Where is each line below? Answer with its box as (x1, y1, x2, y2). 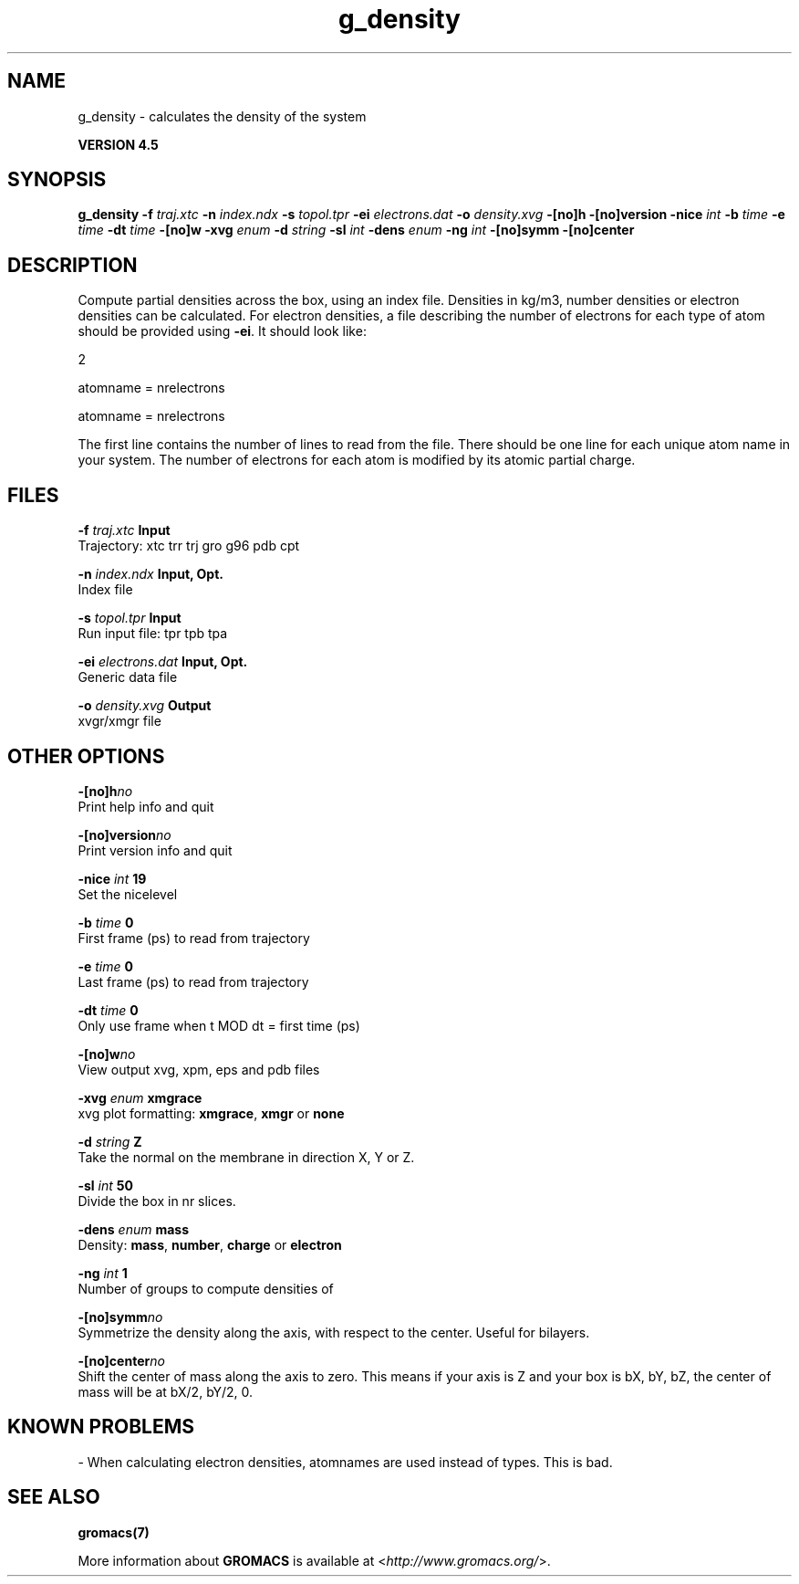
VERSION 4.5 (78, 136, 159, 152)
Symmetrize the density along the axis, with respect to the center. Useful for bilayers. (78, 1324, 590, 1340)
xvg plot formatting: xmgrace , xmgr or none (78, 1105, 345, 1121)
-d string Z (78, 1133, 142, 1149)
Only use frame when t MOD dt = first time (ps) (78, 1017, 360, 1033)
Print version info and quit (78, 842, 233, 858)
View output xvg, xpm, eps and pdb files (78, 1061, 320, 1077)
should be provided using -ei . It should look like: (78, 323, 367, 340)
